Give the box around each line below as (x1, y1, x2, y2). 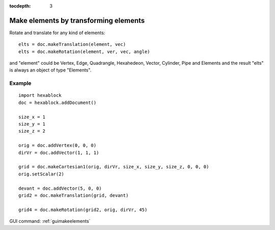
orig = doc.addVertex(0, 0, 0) (18, 143, 97, 148)
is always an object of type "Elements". (9, 67, 92, 73)
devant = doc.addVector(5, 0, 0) (18, 185, 102, 191)
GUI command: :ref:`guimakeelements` (9, 218, 91, 224)
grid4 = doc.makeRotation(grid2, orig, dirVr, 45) (18, 207, 148, 213)
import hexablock (18, 92, 62, 98)
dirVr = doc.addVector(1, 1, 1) (18, 149, 99, 156)
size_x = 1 (18, 114, 46, 120)
